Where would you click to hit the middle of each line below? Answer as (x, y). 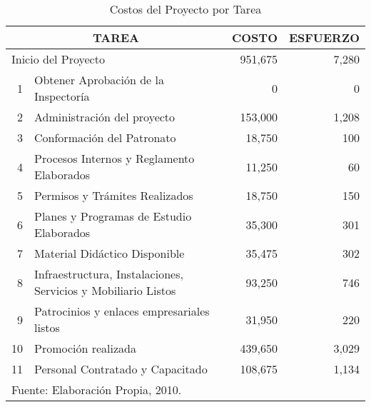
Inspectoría (62, 96)
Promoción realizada (86, 348)
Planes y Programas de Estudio (113, 216)
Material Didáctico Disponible (110, 253)
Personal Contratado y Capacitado (121, 369)
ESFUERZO (324, 37)
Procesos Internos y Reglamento (115, 158)
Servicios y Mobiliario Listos (105, 290)
